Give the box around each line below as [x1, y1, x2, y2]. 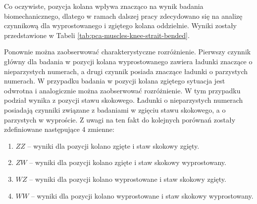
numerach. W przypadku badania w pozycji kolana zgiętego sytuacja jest [4, 76, 225, 86]
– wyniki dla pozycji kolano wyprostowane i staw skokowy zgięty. [29, 173, 226, 184]
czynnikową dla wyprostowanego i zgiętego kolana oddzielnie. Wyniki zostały [4, 20, 237, 31]
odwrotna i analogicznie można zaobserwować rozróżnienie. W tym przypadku [4, 85, 241, 95]
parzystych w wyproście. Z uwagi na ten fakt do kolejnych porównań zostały [4, 114, 236, 124]
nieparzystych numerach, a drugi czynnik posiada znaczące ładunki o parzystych [4, 66, 248, 76]
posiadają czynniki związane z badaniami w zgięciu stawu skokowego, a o [4, 104, 226, 115]
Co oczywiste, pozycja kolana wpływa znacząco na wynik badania [4, 1, 204, 11]
